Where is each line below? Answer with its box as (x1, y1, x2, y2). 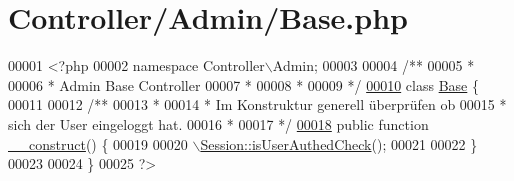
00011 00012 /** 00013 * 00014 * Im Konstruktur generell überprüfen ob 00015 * (8, 94, 507, 115)
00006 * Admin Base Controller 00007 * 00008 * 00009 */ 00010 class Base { (8, 74, 479, 95)
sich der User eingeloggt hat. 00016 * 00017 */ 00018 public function (8, 113, 429, 134)
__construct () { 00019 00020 (8, 133, 188, 154)
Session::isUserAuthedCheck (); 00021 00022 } (200, 133, 478, 154)
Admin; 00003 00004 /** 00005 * (272, 55, 475, 76)
